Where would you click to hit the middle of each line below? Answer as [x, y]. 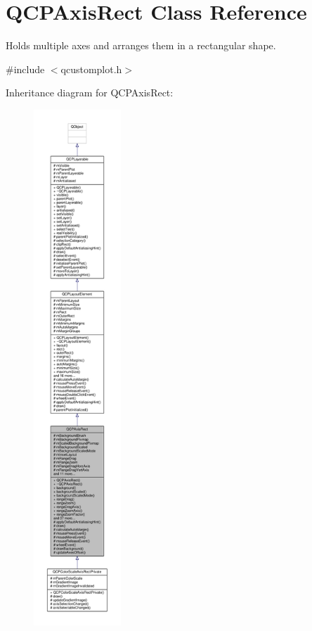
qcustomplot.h [91, 69]
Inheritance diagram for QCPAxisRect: [90, 93]
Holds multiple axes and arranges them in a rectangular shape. [141, 45]
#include [25, 69]
